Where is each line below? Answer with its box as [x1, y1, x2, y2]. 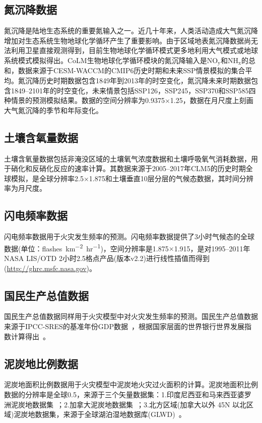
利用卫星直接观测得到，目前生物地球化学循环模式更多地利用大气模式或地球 [11, 45, 258, 56]
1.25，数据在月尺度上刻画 [170, 95, 253, 105]
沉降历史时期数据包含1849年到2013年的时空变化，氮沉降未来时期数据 [25, 75, 251, 86]
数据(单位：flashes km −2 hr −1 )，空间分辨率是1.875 [4, 241, 169, 253]
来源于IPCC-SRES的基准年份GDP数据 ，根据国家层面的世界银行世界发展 [4, 321, 245, 332]
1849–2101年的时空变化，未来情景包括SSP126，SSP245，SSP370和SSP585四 [11, 85, 256, 95]
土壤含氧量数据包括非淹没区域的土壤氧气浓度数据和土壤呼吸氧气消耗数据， [4, 153, 251, 164]
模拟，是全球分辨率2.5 [11, 173, 84, 183]
